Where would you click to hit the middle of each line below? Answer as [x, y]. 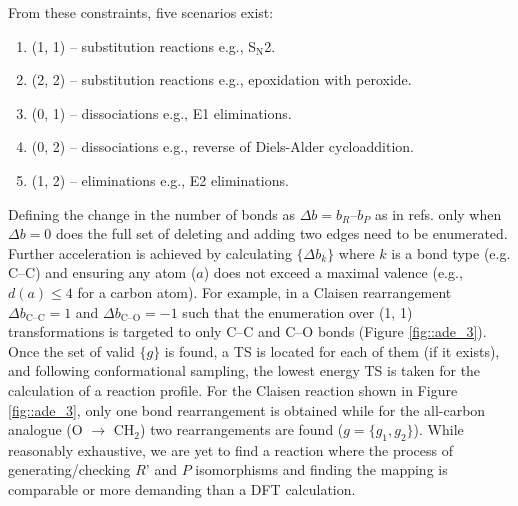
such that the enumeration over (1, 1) [297, 311]
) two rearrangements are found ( [242, 429]
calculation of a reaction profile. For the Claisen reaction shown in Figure [233, 389]
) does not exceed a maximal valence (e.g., [333, 272]
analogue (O [45, 429]
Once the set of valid [71, 350]
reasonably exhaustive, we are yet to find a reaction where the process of [230, 449]
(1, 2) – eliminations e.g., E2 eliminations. [160, 179]
